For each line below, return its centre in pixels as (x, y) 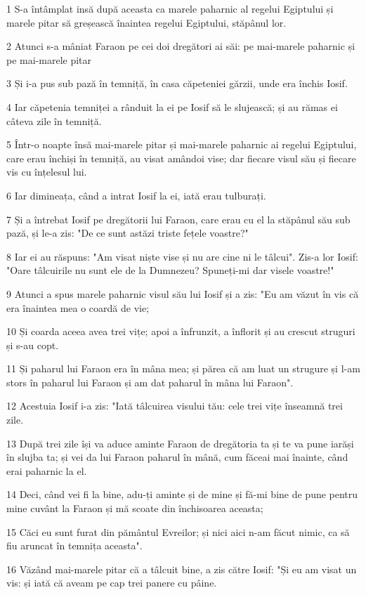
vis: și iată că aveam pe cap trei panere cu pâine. (112, 583)
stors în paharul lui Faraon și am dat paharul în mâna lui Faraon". (150, 382)
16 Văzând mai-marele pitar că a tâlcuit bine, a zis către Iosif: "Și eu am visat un (182, 569)
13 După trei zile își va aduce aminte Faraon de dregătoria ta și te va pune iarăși (180, 443)
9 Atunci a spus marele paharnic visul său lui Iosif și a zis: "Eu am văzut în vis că (183, 293)
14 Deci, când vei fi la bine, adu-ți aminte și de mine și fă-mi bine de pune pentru (182, 494)
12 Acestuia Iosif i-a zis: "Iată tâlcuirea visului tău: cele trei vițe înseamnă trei (175, 406)
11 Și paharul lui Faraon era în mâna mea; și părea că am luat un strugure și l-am (183, 368)
